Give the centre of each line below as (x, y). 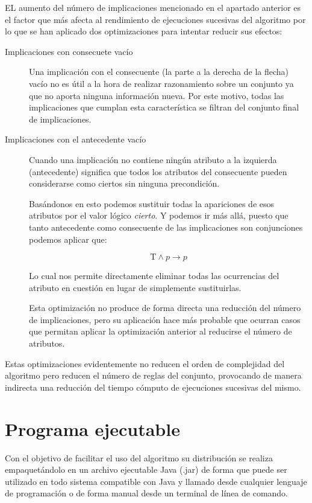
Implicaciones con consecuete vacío (69, 51)
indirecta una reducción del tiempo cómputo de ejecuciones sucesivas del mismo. (153, 387)
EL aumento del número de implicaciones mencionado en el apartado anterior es (153, 7)
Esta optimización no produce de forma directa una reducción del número (165, 308)
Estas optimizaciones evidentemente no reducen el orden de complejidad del (145, 363)
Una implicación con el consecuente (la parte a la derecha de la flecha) (159, 72)
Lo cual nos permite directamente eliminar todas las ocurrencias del (154, 276)
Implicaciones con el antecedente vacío (76, 139)
